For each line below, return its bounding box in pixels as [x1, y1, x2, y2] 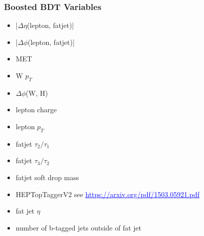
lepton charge [15, 104, 57, 115]
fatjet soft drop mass [15, 172, 79, 182]
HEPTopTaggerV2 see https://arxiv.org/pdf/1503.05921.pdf [15, 189, 200, 199]
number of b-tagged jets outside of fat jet [15, 222, 141, 233]
